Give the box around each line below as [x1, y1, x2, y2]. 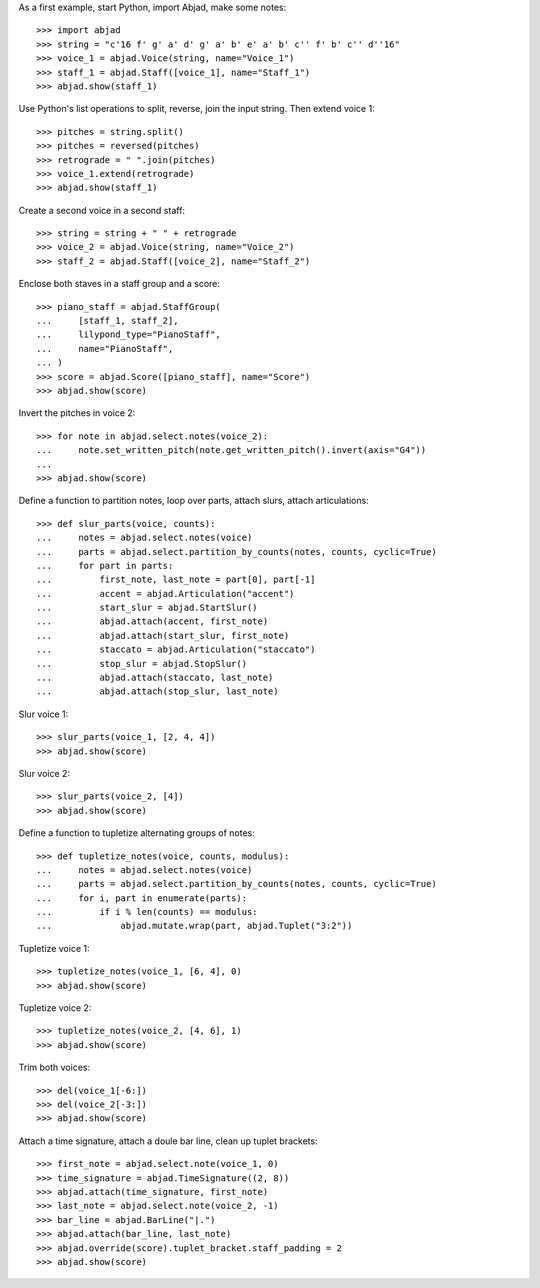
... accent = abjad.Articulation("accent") [36, 588, 295, 599]
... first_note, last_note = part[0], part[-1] [36, 574, 316, 585]
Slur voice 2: [18, 767, 70, 779]
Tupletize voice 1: [18, 942, 90, 954]
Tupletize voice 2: [18, 1002, 92, 1014]
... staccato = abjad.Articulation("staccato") [36, 644, 316, 655]
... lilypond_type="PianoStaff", [36, 329, 222, 340]
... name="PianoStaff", [36, 343, 174, 354]
